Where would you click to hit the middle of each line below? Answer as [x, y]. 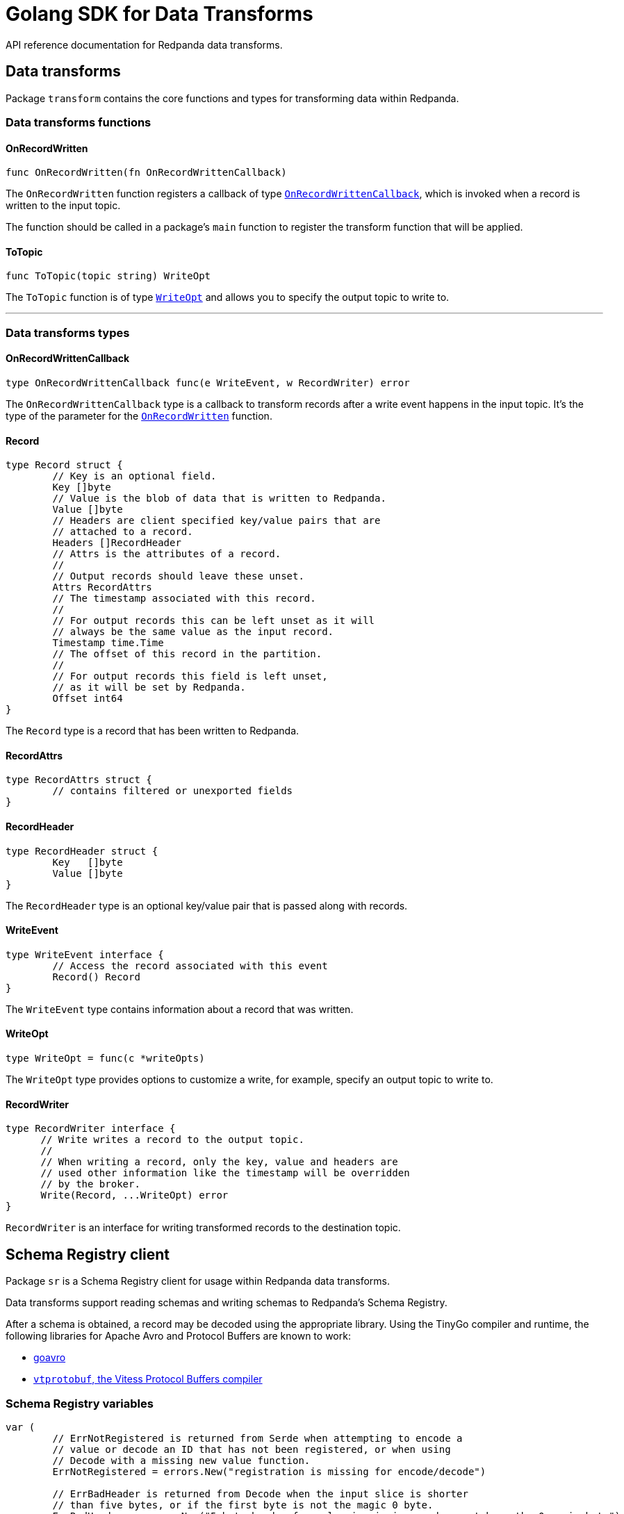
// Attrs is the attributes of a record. [167, 554]
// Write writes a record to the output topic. [172, 1140]
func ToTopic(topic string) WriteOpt [108, 276]
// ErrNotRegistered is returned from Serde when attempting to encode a [257, 1438]
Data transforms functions [79, 122]
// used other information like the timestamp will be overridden [225, 1173]
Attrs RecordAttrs [102, 587]
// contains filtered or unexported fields [173, 791]
